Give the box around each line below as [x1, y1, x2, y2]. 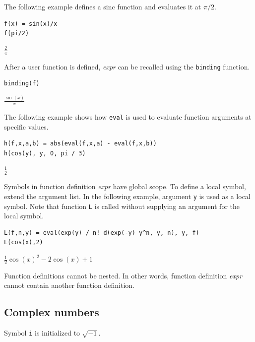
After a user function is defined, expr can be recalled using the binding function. [4, 61, 250, 71]
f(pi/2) [4, 30, 29, 37]
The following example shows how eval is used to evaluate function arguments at [4, 112, 252, 122]
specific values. [4, 121, 49, 132]
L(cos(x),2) [4, 239, 43, 246]
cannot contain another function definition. [4, 280, 134, 290]
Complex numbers [4, 304, 99, 320]
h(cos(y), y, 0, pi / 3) [4, 149, 86, 157]
